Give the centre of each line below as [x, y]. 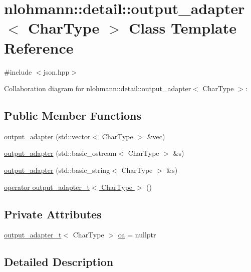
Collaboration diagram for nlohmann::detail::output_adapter [98, 88]
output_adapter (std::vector [47, 136]
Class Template [182, 28]
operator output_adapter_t [47, 187]
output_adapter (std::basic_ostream [60, 153]
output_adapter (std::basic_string [57, 170]
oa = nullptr [137, 235]
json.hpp [56, 71]
